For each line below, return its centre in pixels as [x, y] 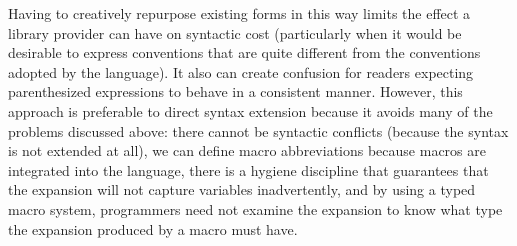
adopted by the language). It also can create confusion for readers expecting [241, 71]
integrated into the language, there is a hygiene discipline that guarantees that [248, 169]
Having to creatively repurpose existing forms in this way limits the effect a [239, 13]
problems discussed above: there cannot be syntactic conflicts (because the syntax [258, 130]
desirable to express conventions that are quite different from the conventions [244, 52]
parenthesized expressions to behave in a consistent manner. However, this [235, 91]
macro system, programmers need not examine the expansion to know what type [255, 208]
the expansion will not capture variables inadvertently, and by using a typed [242, 189]
